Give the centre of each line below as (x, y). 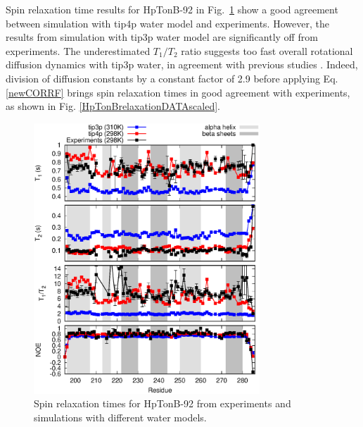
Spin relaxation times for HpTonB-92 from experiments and (163, 403)
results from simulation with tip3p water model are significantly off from (162, 37)
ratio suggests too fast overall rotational (267, 50)
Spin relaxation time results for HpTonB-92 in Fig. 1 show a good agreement (172, 9)
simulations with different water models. (120, 417)
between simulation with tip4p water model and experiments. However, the (167, 23)
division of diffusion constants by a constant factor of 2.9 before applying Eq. (172, 78)
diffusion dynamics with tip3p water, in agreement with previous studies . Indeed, (182, 64)
